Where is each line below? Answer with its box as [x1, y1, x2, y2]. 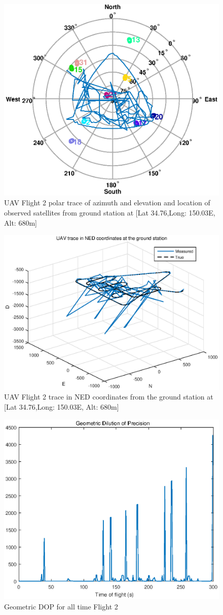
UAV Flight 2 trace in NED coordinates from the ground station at [4, 391, 213, 402]
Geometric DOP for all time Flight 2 [4, 601, 118, 612]
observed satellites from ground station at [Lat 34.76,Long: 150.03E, [4, 207, 215, 218]
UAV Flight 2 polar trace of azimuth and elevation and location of [4, 197, 210, 208]
